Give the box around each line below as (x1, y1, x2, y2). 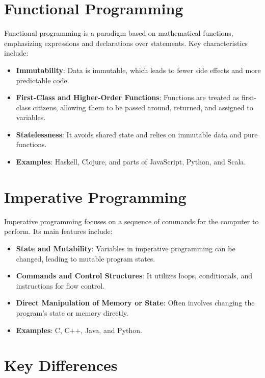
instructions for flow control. (16, 280, 105, 291)
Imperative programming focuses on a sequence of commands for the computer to (4, 216, 259, 226)
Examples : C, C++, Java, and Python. (16, 324, 142, 335)
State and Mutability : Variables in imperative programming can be (16, 243, 235, 253)
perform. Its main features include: (4, 226, 113, 237)
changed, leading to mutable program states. (16, 253, 155, 264)
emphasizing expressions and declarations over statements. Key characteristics (4, 37, 248, 48)
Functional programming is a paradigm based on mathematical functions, (4, 28, 233, 38)
